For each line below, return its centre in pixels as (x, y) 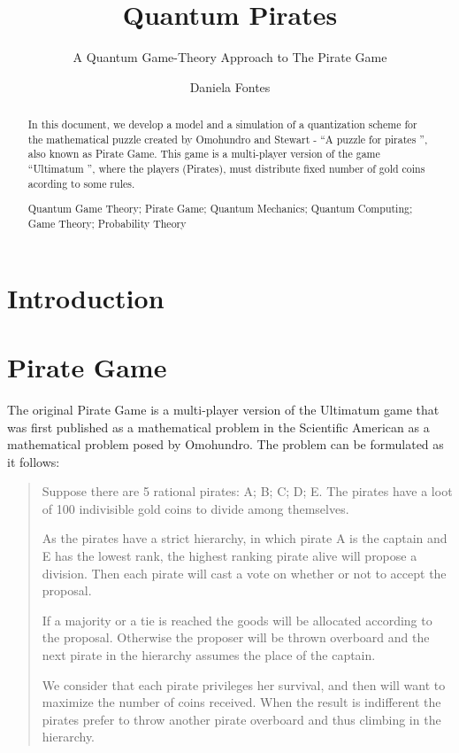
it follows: (34, 461)
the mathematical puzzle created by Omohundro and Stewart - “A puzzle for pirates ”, (228, 139)
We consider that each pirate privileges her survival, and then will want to (244, 684)
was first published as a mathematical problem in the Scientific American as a (218, 427)
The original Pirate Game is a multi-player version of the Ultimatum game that (223, 409)
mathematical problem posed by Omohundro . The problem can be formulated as (226, 444)
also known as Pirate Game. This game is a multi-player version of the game (204, 154)
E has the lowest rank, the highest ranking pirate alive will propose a (229, 556)
